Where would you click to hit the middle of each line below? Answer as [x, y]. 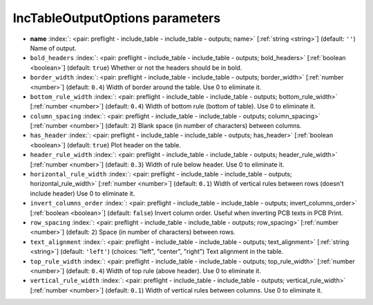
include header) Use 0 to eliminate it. [83, 193]
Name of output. [54, 48]
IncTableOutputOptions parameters [117, 18]
